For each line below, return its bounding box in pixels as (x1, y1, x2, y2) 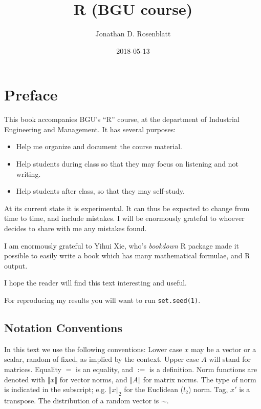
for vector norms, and (59, 374, 127, 384)
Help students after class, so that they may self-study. (16, 186, 185, 196)
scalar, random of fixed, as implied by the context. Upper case (4, 354, 199, 364)
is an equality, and (75, 364, 134, 375)
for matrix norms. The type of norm (143, 374, 256, 384)
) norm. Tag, (188, 384, 228, 395)
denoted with (4, 374, 46, 384)
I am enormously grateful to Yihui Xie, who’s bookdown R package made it (4, 240, 239, 251)
